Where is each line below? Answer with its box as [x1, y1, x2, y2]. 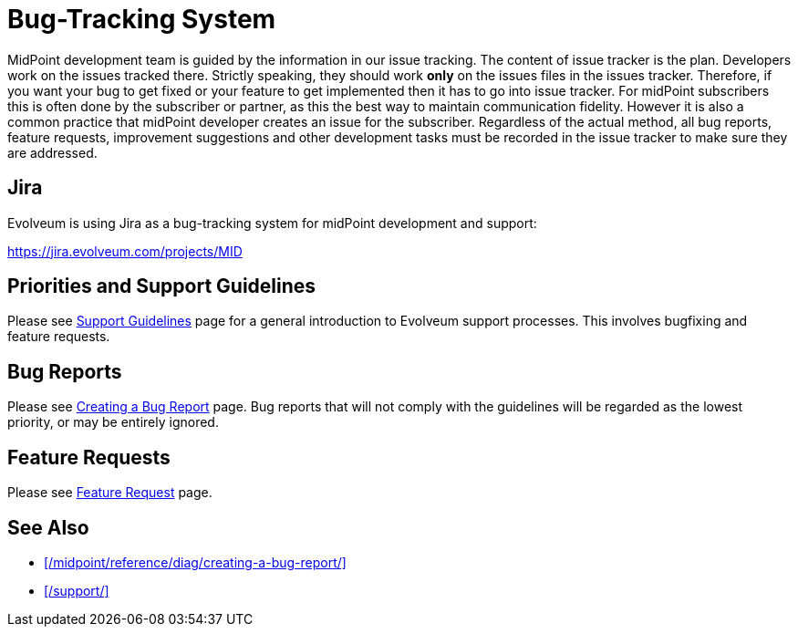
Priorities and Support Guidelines [7, 275, 316, 298]
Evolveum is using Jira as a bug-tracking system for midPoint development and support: [7, 214, 537, 231]
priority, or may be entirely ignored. [7, 414, 219, 431]
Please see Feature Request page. [7, 484, 212, 501]
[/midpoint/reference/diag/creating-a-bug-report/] [44, 554, 347, 570]
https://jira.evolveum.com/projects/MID [7, 243, 243, 259]
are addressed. [7, 144, 98, 161]
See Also [7, 515, 89, 539]
